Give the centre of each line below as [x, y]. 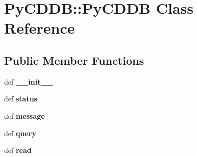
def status [21, 99]
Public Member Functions [74, 60]
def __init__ [29, 81]
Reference [40, 28]
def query [20, 133]
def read [18, 150]
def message [24, 115]
